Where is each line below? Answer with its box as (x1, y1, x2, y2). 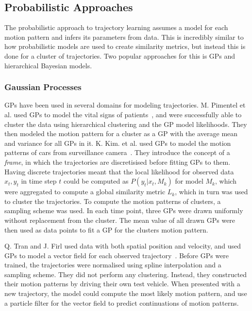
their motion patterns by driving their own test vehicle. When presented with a (4, 279, 240, 289)
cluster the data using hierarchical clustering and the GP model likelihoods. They (4, 119, 247, 129)
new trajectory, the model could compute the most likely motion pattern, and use (4, 288, 247, 298)
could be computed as (64, 176, 129, 186)
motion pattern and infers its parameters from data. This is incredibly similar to (4, 31, 244, 42)
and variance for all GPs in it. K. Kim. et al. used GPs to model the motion (4, 138, 231, 148)
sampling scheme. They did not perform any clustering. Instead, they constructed (4, 269, 247, 279)
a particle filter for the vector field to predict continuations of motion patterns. (4, 297, 239, 308)
